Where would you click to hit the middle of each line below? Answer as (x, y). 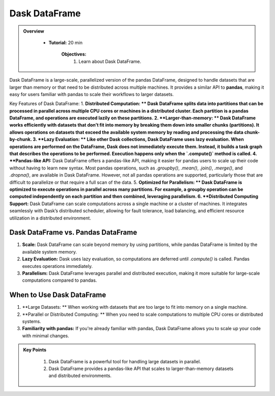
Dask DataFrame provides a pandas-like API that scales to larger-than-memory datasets (141, 369)
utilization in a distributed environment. (50, 218)
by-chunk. (21, 139)
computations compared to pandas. (60, 280)
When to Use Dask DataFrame (58, 295)
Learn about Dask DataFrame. (110, 61)
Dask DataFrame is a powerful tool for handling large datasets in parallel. (125, 361)
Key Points (35, 350)
